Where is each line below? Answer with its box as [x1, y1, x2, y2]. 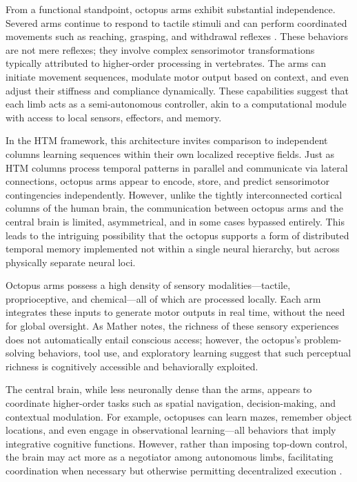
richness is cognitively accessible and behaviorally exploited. [6, 359, 258, 373]
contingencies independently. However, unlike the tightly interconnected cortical [6, 187, 343, 201]
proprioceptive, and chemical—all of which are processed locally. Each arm [6, 291, 321, 305]
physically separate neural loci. [6, 254, 136, 269]
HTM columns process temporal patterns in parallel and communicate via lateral [6, 160, 348, 174]
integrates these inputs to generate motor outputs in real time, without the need [6, 305, 345, 319]
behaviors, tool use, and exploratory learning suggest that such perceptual [38, 345, 351, 360]
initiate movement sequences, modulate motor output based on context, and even [6, 69, 349, 83]
